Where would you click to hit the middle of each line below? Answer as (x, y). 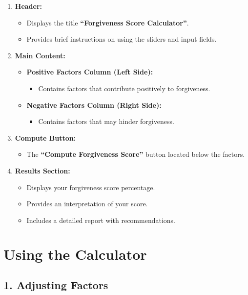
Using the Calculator (75, 254)
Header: (29, 6)
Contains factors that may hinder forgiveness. (106, 121)
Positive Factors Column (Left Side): (90, 72)
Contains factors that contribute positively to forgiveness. (124, 88)
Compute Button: (45, 137)
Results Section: (42, 170)
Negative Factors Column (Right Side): (94, 105)
